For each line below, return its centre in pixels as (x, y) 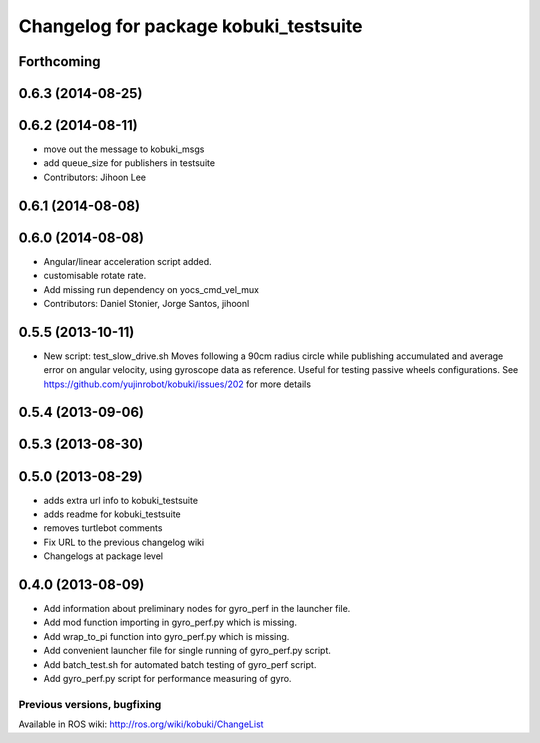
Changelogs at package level (103, 556)
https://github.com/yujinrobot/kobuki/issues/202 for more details (177, 384)
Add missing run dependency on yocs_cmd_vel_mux (151, 289)
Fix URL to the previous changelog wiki (124, 542)
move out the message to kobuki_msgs (124, 149)
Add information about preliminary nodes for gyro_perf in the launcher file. (197, 609)
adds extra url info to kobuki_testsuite (121, 500)
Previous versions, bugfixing (90, 704)
